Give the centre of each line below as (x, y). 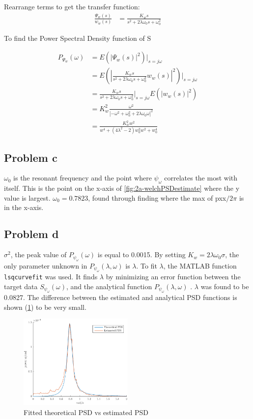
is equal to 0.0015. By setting (141, 254)
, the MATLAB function (200, 265)
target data (21, 286)
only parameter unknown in (46, 265)
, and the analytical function (109, 286)
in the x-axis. (24, 207)
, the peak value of (39, 254)
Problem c (31, 157)
